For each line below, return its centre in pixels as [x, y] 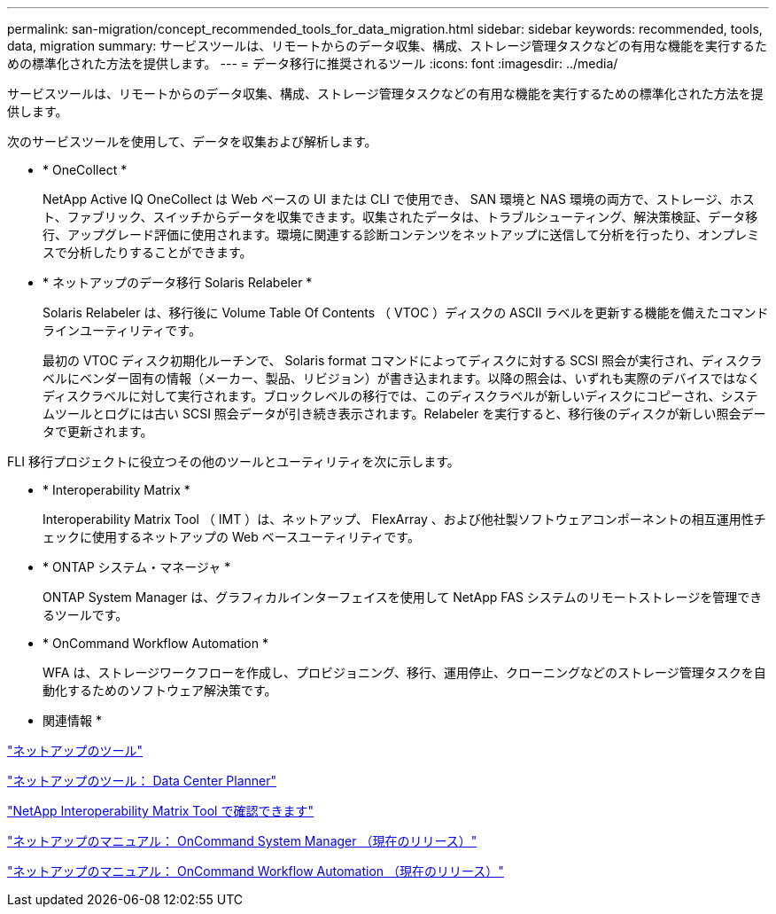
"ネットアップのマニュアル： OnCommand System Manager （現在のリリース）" [242, 841]
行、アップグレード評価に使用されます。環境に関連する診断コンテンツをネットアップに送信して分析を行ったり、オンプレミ [401, 234]
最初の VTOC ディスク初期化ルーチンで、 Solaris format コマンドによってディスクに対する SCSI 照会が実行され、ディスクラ [403, 360]
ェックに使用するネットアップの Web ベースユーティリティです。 [231, 537]
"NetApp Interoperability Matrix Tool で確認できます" [160, 811]
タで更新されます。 [98, 431]
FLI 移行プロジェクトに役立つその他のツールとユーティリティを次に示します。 [233, 461]
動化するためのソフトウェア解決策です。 [160, 690]
